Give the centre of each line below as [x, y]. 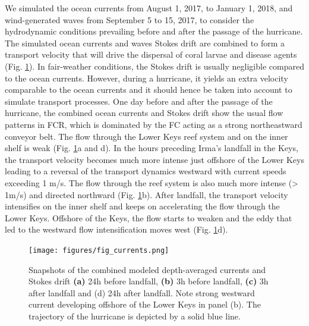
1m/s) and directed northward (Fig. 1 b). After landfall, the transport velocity [146, 194]
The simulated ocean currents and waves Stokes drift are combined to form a [145, 43]
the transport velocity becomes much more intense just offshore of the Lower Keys [154, 159]
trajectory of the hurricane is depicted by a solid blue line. [135, 316]
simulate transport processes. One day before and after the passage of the [139, 101]
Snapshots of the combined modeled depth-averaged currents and [147, 269]
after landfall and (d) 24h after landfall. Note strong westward [142, 292]
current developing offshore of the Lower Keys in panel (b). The [145, 304]
